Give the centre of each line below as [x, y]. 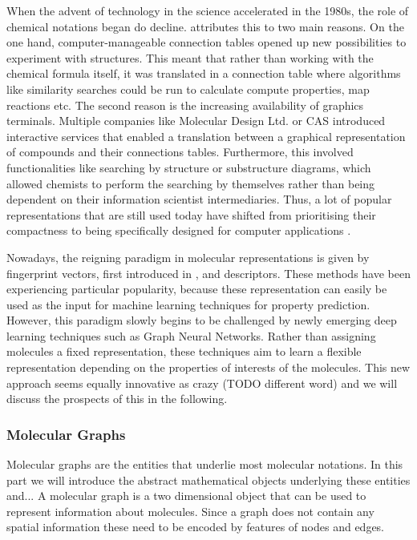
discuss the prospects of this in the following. [117, 399]
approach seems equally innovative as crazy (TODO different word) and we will [202, 383]
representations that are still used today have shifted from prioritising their [191, 214]
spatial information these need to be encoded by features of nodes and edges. [196, 527]
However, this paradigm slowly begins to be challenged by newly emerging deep [202, 320]
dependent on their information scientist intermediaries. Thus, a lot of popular [199, 199]
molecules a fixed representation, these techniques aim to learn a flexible [184, 351]
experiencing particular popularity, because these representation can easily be [197, 289]
